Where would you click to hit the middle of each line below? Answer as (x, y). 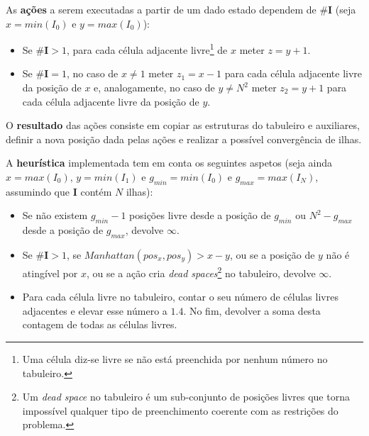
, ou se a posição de (272, 254)
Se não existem (55, 215)
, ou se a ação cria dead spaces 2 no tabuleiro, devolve (201, 272)
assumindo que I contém (59, 191)
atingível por (50, 273)
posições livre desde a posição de (200, 215)
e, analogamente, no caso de (154, 88)
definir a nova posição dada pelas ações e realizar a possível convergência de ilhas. (184, 139)
